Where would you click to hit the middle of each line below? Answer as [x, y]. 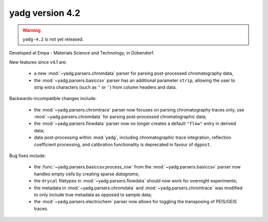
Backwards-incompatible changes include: [53, 99]
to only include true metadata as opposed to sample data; [93, 194]
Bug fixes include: [28, 156]
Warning [32, 30]
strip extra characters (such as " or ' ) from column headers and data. [105, 87]
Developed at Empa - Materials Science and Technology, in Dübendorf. [82, 53]
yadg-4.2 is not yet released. [53, 39]
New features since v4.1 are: [38, 62]
